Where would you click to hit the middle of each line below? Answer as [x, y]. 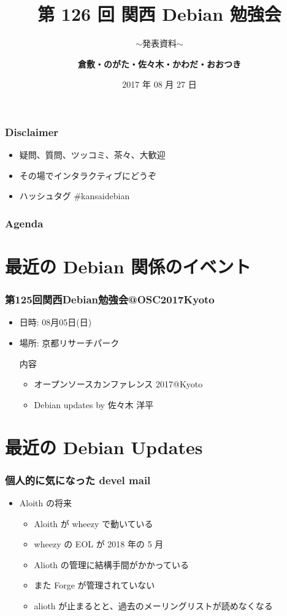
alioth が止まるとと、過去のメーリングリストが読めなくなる [153, 605]
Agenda [24, 223]
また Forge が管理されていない [94, 585]
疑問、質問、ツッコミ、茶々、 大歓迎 [92, 155]
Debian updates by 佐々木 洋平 [94, 404]
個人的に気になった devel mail [78, 480]
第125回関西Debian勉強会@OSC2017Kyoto [110, 299]
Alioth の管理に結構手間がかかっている [112, 564]
